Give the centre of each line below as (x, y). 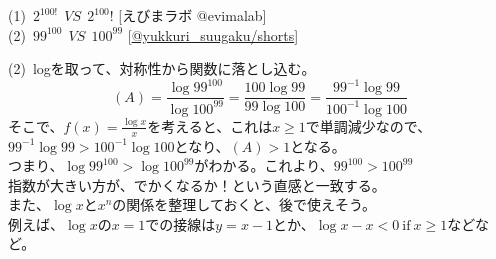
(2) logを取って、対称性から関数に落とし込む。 (162, 68)
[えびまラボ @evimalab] (192, 15)
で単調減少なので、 (368, 125)
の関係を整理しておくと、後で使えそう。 (244, 204)
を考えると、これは (210, 125)
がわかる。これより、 (264, 165)
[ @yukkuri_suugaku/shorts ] (213, 34)
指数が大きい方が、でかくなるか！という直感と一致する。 (197, 184)
